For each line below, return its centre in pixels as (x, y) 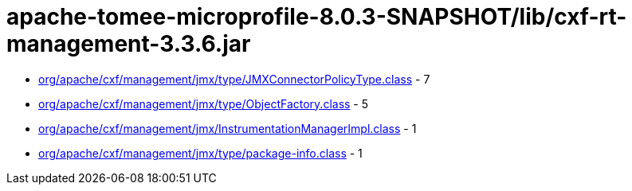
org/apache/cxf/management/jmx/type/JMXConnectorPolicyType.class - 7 (234, 79)
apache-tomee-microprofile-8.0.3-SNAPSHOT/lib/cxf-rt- (317, 17)
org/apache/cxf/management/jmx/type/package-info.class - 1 (200, 153)
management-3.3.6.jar (129, 44)
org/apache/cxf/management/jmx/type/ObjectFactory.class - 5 (204, 103)
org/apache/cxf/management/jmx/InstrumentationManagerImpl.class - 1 (228, 128)
